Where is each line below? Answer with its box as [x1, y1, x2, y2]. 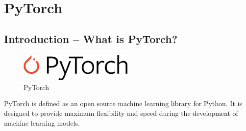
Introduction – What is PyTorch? [4, 31, 178, 46]
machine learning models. [4, 117, 80, 128]
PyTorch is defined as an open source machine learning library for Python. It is [4, 98, 242, 109]
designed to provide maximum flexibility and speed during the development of [4, 108, 238, 118]
